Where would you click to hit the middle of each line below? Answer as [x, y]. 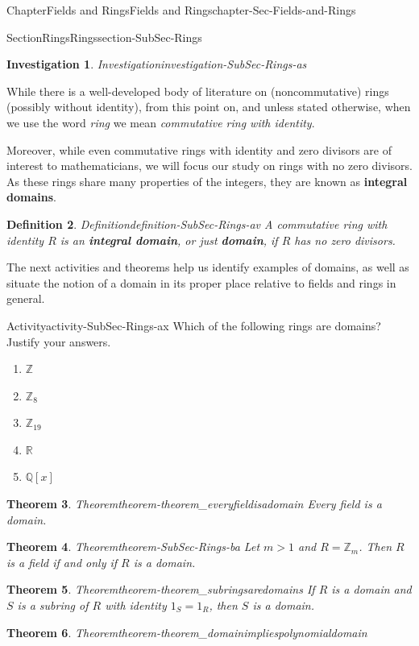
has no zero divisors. [345, 240]
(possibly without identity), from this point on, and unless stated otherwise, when [209, 107]
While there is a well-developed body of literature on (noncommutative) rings [198, 91]
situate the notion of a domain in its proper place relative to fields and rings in [201, 282]
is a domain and [371, 589]
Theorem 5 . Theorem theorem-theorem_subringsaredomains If [161, 589]
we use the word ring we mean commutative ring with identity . [161, 122]
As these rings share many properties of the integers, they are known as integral [207, 181]
